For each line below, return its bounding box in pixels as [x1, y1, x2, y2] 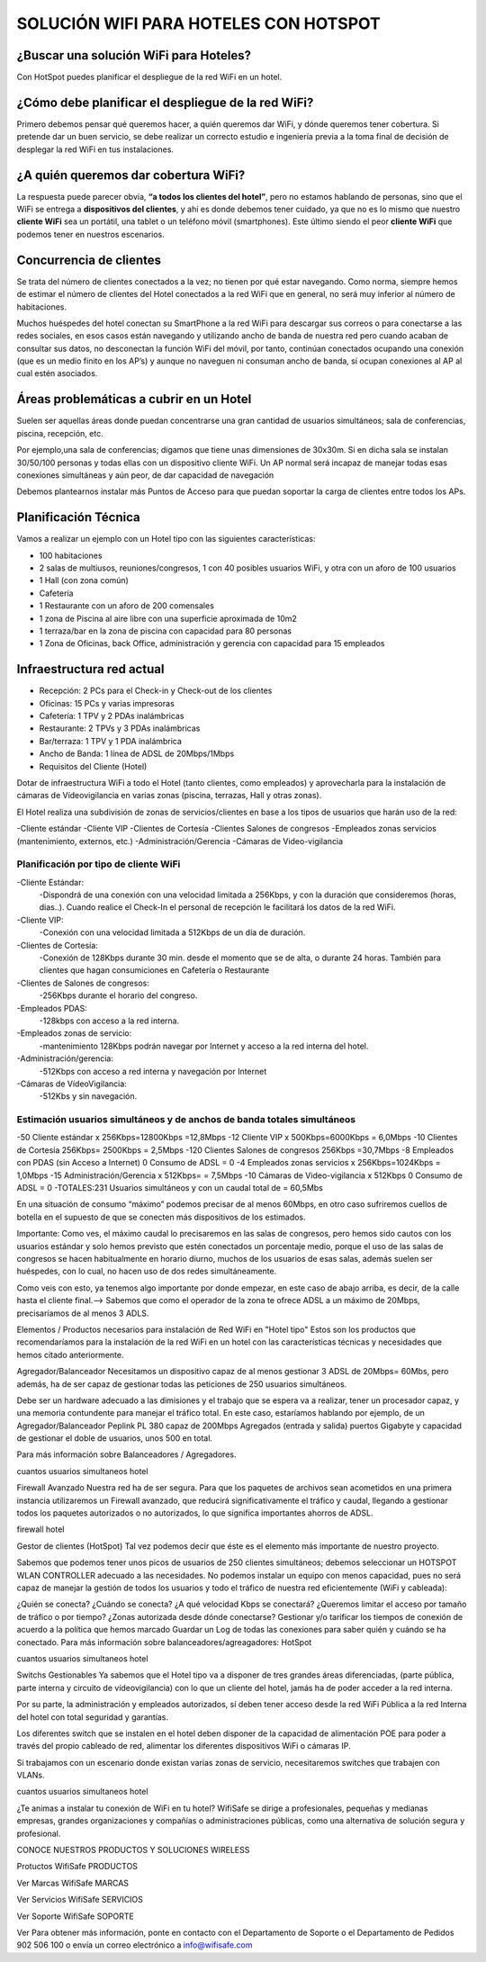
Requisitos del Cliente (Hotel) [39, 760, 148, 771]
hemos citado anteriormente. [16, 1349, 124, 1360]
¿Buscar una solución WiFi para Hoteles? [16, 48, 252, 63]
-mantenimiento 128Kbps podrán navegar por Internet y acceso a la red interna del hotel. [39, 1040, 369, 1051]
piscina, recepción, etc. [16, 427, 103, 438]
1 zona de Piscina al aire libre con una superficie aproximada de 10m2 [39, 613, 297, 624]
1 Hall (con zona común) [39, 575, 130, 586]
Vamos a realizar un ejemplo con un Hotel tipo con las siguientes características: [16, 534, 316, 544]
